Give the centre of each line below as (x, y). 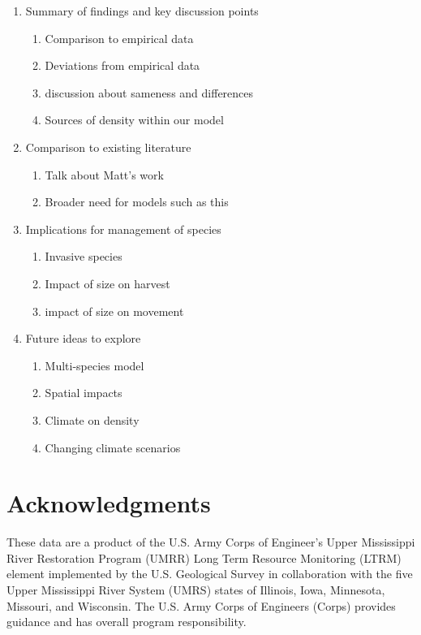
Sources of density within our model (134, 120)
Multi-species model (95, 365)
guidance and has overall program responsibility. (127, 622)
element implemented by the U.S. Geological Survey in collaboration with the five (210, 574)
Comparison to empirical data (119, 38)
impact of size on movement (114, 311)
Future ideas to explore (83, 338)
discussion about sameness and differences (149, 92)
